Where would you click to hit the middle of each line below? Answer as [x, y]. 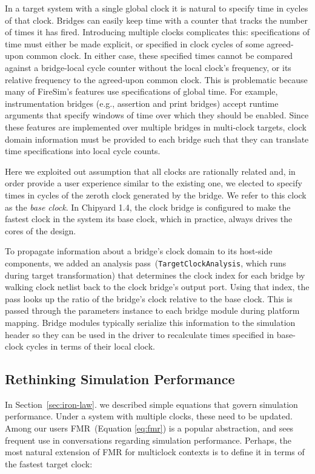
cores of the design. [41, 230]
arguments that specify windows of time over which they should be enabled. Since [157, 115]
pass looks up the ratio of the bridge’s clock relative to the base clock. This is [149, 298]
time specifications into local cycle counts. [83, 151]
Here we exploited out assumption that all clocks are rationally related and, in [150, 171]
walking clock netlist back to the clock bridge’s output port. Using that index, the [157, 287]
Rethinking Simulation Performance [120, 379]
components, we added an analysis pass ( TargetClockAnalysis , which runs [146, 262]
